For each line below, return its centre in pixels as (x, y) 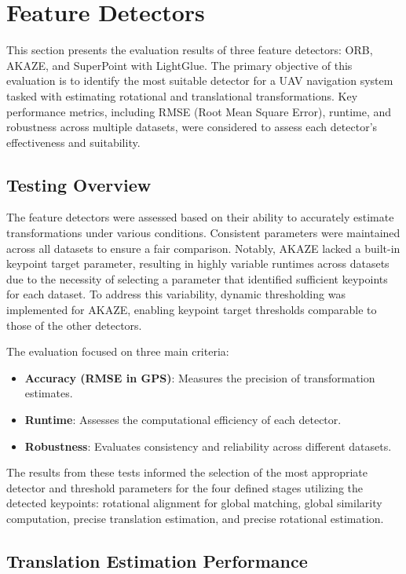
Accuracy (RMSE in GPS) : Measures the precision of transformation (200, 377)
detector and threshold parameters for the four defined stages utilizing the (185, 487)
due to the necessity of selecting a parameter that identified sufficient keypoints (197, 278)
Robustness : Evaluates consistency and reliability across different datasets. (208, 446)
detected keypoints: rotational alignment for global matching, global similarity (194, 503)
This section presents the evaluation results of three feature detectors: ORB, (190, 50)
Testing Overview (79, 184)
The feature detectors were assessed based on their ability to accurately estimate (200, 217)
